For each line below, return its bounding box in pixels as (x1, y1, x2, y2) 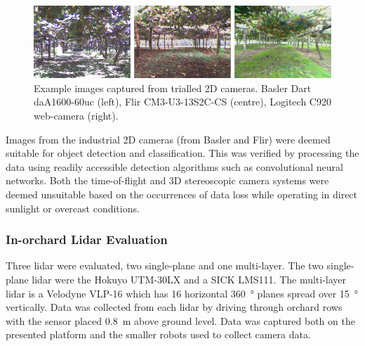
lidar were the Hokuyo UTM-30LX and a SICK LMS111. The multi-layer (32, 272, 347, 286)
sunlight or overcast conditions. (6, 200, 140, 215)
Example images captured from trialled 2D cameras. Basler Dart (34, 80, 312, 95)
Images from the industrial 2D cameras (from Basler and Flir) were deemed (6, 132, 331, 146)
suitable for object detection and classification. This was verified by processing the (6, 146, 359, 160)
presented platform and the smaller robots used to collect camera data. (6, 327, 311, 342)
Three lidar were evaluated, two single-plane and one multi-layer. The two (6, 258, 324, 273)
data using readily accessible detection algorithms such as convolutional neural (6, 159, 343, 174)
